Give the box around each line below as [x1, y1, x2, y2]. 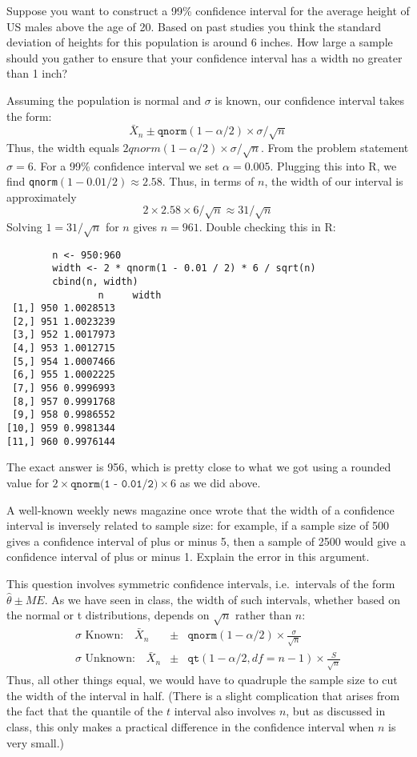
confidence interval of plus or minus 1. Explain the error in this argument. [6, 548, 370, 565]
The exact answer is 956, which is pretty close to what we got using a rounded [6, 459, 391, 475]
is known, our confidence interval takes [215, 91, 404, 108]
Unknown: [85, 653, 135, 665]
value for [6, 474, 49, 491]
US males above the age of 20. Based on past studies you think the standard [6, 18, 382, 34]
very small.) [6, 734, 65, 751]
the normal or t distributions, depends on [6, 607, 210, 623]
